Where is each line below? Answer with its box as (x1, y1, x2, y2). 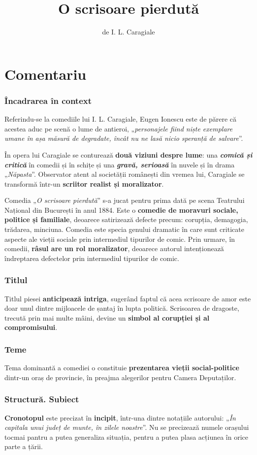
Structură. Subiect (4, 393, 79, 405)
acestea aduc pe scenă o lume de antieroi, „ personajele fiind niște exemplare (4, 123, 233, 133)
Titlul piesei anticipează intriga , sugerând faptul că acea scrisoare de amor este (4, 293, 251, 303)
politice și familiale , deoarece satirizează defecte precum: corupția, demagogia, (4, 214, 248, 225)
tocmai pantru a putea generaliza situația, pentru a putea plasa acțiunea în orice (4, 431, 248, 442)
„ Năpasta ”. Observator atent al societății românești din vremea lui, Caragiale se (4, 169, 245, 179)
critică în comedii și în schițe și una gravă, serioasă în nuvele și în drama (4, 159, 235, 169)
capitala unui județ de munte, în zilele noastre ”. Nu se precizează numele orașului (4, 422, 249, 432)
